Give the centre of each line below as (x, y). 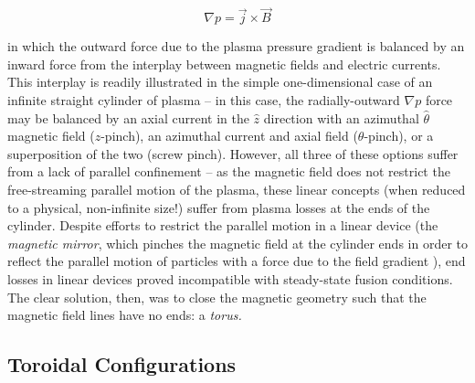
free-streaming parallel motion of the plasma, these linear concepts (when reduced (237, 189)
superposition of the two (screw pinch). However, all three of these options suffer (233, 153)
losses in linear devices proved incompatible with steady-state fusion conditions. (230, 278)
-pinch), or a (399, 136)
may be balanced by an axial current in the (128, 117)
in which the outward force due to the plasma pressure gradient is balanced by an (236, 46)
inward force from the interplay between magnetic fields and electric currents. (224, 64)
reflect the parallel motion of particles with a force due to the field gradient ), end (237, 261)
